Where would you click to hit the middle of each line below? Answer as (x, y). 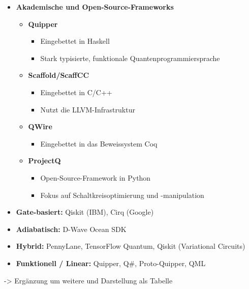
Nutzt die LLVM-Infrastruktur (88, 109)
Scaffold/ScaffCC (59, 75)
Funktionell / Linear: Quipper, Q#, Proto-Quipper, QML (111, 263)
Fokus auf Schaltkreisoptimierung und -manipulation (122, 195)
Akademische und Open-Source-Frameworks (95, 7)
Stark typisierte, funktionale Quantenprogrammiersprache (130, 58)
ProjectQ (44, 161)
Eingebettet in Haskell (75, 41)
